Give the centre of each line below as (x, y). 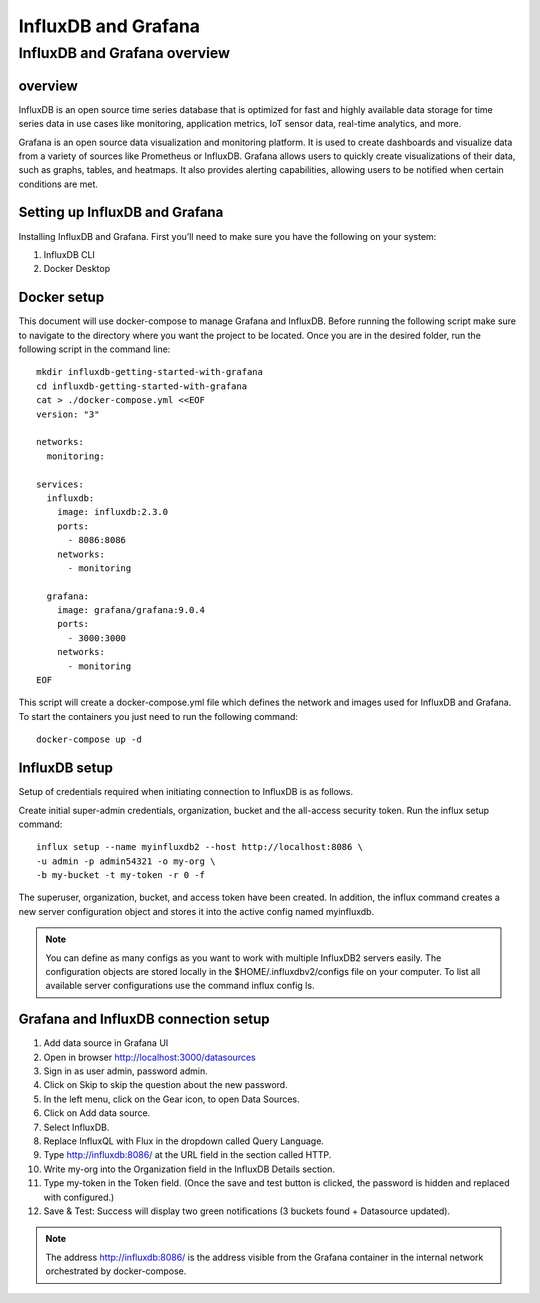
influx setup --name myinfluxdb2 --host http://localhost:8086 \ (200, 847)
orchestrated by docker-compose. (116, 1271)
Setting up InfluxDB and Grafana (121, 212)
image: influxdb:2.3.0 (112, 512)
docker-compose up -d (89, 739)
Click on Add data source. (97, 1113)
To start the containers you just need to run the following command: (158, 716)
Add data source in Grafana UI (106, 1043)
